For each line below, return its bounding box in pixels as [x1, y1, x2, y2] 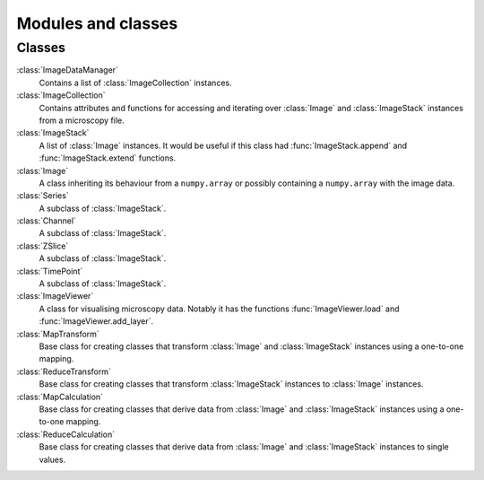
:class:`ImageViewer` [16, 291, 94, 301]
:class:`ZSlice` [16, 240, 69, 251]
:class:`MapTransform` [16, 328, 100, 339]
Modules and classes [16, 13, 178, 33]
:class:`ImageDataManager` [16, 65, 118, 75]
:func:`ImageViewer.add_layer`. [39, 316, 154, 327]
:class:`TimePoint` [16, 266, 83, 276]
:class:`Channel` [16, 215, 76, 226]
